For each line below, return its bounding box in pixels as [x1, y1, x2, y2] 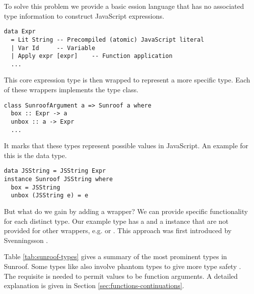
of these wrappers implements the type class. [4, 84, 139, 95]
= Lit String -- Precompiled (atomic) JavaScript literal [11, 36, 204, 43]
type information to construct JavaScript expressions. [4, 10, 164, 21]
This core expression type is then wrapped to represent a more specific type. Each [4, 75, 251, 85]
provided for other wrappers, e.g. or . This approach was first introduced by [4, 225, 232, 236]
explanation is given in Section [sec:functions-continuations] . [4, 280, 184, 291]
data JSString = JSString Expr [4, 167, 106, 175]
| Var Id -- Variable [11, 44, 96, 52]
